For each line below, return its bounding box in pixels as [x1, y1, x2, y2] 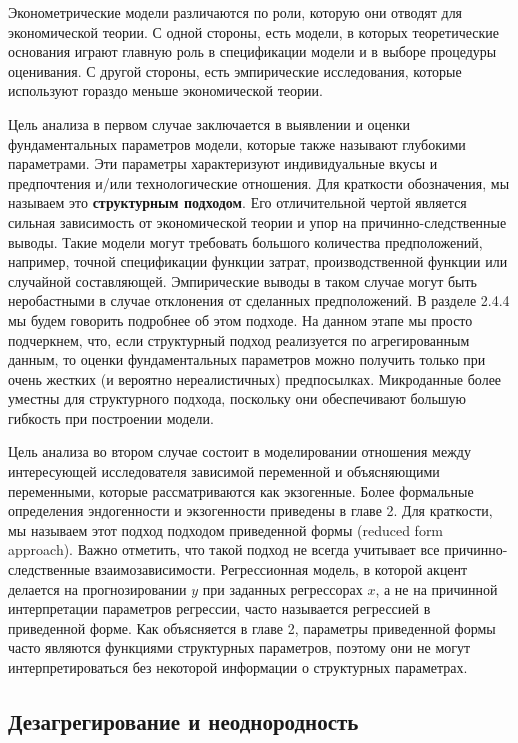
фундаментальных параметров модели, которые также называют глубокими [8, 133, 466, 154]
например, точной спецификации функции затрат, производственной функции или [8, 251, 508, 272]
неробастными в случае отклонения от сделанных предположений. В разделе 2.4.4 [8, 290, 510, 311]
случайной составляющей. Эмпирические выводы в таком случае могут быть [8, 270, 477, 291]
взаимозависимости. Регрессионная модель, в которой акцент [94, 559, 468, 580]
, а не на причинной [375, 578, 498, 599]
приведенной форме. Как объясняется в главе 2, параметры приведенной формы [8, 617, 496, 638]
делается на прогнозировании [8, 578, 187, 599]
